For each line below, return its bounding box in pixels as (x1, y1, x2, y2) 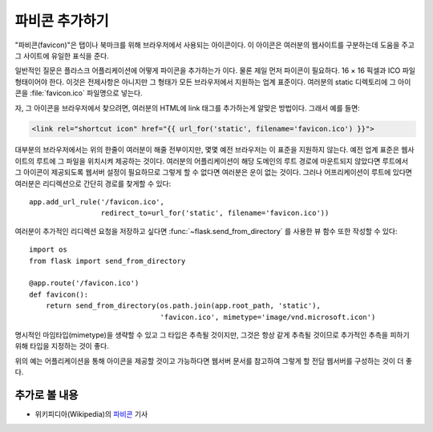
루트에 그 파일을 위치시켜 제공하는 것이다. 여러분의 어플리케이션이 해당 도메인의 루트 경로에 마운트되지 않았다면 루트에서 (36, 156, 409, 166)
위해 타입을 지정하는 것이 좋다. (14, 341, 110, 351)
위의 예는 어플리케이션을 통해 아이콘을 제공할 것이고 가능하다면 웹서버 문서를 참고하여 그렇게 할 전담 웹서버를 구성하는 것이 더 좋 (14, 356, 413, 365)
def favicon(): (29, 289, 89, 299)
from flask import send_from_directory (29, 256, 186, 265)
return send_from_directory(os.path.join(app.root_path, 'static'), (45, 301, 321, 310)
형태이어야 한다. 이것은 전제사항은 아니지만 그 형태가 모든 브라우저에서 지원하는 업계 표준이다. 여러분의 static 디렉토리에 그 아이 (14, 77, 411, 87)
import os (29, 245, 67, 254)
